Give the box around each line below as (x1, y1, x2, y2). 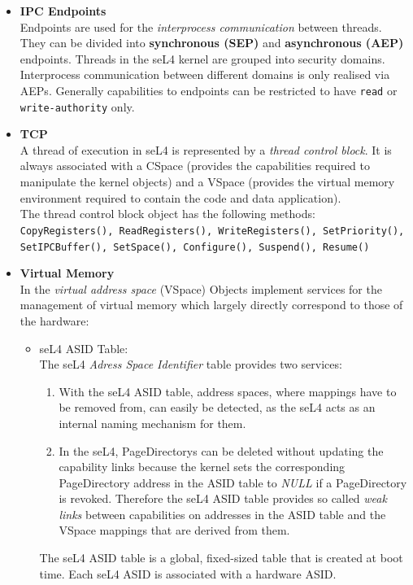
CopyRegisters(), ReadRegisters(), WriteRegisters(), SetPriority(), (20, 225, 405, 237)
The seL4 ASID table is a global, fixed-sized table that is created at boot (39, 549, 403, 566)
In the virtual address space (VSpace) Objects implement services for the (20, 280, 382, 297)
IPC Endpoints (20, 2, 107, 19)
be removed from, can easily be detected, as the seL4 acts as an (59, 399, 376, 416)
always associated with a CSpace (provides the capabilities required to (20, 157, 371, 174)
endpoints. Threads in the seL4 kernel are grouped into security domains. (20, 50, 385, 67)
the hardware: (20, 312, 89, 329)
